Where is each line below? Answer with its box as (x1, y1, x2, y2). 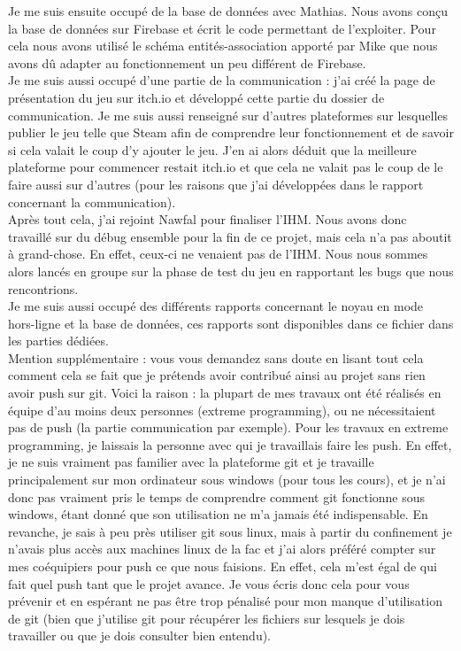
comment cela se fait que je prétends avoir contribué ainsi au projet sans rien (8, 366, 426, 384)
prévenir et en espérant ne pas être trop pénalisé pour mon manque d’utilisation (8, 592, 442, 610)
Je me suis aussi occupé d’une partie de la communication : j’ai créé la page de (8, 71, 435, 89)
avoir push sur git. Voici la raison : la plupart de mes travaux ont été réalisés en (8, 384, 442, 402)
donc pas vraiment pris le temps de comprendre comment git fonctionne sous (8, 487, 426, 506)
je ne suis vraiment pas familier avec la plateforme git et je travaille (8, 453, 374, 471)
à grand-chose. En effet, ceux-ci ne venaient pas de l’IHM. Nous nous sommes (8, 244, 428, 263)
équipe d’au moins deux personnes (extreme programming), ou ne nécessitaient (8, 400, 436, 419)
